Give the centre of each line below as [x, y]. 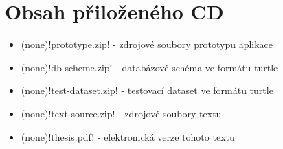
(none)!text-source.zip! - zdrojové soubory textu [121, 113]
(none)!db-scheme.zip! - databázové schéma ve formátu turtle [149, 67]
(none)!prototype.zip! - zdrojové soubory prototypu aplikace [147, 44]
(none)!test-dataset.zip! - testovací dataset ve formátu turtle [147, 90]
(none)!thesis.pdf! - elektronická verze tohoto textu [128, 136]
